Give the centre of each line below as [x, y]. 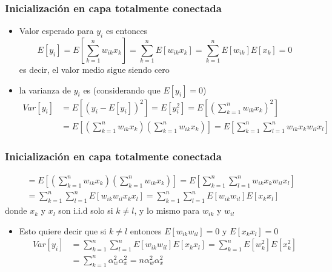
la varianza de [45, 90]
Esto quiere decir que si [63, 230]
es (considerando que [122, 90]
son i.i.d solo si [86, 210]
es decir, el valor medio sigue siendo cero [94, 70]
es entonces [127, 31]
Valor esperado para [56, 31]
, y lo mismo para [167, 210]
